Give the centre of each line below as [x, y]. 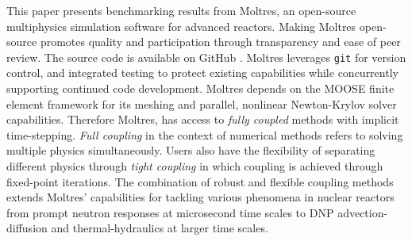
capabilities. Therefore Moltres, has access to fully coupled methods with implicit [203, 119]
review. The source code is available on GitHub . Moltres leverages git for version [206, 57]
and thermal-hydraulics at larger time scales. [160, 228]
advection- [363, 212]
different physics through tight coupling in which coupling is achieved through [195, 166]
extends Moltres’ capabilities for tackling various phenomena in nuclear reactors [200, 197]
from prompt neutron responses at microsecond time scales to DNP [170, 212]
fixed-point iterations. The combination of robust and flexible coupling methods [200, 181]
